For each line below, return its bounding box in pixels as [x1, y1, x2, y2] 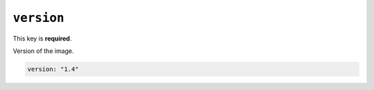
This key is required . [12, 34, 72, 43]
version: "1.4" [27, 65, 79, 73]
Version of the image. [12, 47, 74, 55]
